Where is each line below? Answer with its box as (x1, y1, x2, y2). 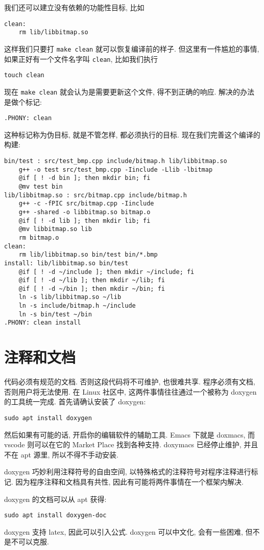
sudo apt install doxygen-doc (4, 512, 107, 519)
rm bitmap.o (18, 234, 59, 241)
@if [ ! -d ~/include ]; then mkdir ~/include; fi (18, 268, 195, 276)
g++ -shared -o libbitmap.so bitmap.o (18, 208, 151, 216)
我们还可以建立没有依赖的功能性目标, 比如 (4, 2, 145, 12)
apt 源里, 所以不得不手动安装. (20, 449, 118, 460)
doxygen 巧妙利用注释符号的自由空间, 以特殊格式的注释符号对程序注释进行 (4, 466, 251, 477)
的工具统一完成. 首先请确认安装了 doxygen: (4, 396, 146, 407)
